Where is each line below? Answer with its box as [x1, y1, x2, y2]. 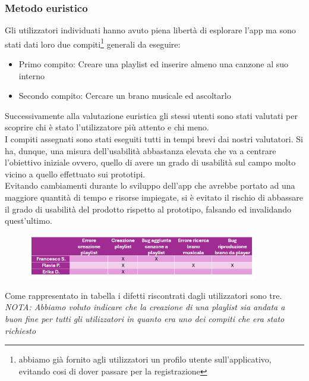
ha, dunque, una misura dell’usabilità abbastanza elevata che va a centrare [5, 144, 276, 157]
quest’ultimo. [5, 214, 52, 227]
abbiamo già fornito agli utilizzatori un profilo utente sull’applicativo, [18, 353, 272, 366]
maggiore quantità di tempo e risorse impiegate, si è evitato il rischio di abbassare [5, 191, 303, 203]
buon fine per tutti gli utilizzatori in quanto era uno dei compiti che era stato [5, 312, 285, 324]
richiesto [5, 324, 36, 336]
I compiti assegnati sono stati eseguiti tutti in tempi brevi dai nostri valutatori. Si [5, 133, 303, 145]
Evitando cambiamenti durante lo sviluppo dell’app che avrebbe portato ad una [5, 179, 295, 192]
